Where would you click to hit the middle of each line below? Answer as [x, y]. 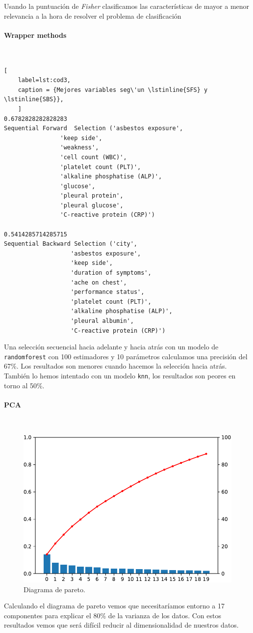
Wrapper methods [35, 35]
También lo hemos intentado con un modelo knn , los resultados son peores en [120, 376]
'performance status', [108, 292]
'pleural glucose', [92, 205]
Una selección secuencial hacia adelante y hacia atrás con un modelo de [111, 347]
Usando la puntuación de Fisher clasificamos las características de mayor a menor [127, 6]
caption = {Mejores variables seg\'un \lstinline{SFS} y [113, 90]
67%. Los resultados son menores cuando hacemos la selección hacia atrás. [115, 366]
